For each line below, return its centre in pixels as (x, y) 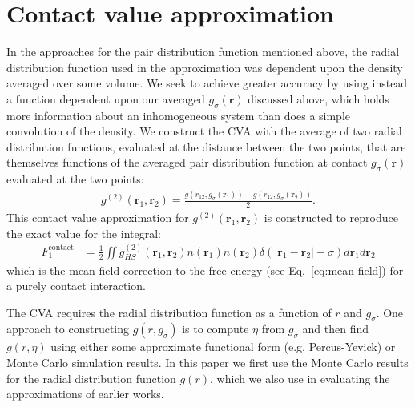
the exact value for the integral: (84, 233)
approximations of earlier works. (85, 394)
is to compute (216, 329)
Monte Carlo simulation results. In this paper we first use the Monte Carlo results (207, 363)
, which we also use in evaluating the (300, 378)
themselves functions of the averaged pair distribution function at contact (187, 162)
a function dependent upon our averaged (106, 98)
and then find (336, 329)
